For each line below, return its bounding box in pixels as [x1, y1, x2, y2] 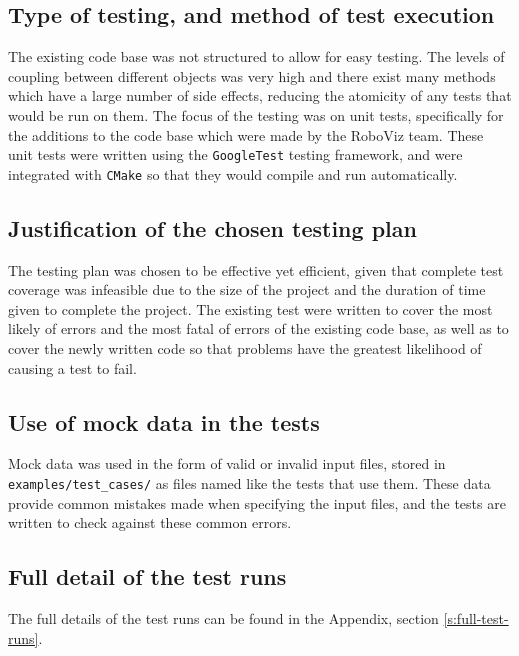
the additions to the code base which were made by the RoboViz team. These [8, 124, 484, 145]
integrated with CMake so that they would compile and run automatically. [8, 163, 458, 184]
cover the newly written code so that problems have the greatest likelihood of [8, 338, 482, 359]
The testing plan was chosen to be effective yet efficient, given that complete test [8, 259, 504, 280]
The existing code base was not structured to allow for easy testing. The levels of [8, 46, 505, 67]
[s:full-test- [443, 608, 509, 629]
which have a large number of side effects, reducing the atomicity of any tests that [8, 85, 512, 106]
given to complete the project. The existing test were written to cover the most [8, 298, 493, 319]
